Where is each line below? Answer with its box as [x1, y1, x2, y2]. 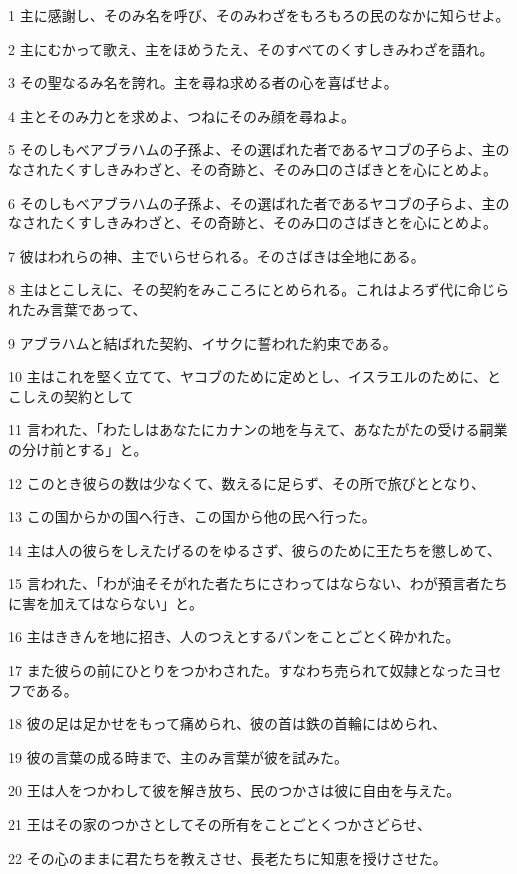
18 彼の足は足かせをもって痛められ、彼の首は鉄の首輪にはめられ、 [8, 713, 447, 734]
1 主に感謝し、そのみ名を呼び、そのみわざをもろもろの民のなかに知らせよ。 [8, 5, 510, 25]
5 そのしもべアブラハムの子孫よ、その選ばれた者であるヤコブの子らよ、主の [8, 139, 510, 160]
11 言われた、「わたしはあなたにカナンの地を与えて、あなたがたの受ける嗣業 [8, 419, 508, 440]
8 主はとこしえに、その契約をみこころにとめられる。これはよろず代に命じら [8, 279, 510, 300]
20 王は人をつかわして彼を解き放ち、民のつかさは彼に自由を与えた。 [8, 780, 461, 801]
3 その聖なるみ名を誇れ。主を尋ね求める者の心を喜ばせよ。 [8, 72, 398, 93]
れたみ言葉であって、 [8, 298, 147, 319]
